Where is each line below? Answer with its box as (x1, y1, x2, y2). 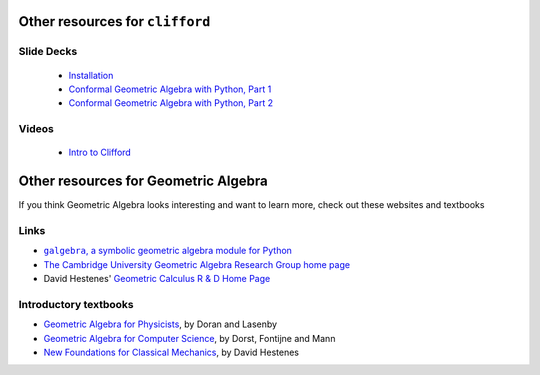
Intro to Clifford (68, 146, 132, 159)
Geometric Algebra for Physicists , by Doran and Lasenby (43, 318, 278, 330)
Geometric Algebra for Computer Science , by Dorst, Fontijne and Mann (43, 332, 336, 344)
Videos (18, 122, 54, 136)
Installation (68, 69, 114, 81)
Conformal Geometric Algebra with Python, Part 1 (68, 83, 272, 95)
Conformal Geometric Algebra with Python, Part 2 (68, 97, 274, 109)
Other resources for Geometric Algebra (18, 173, 269, 190)
